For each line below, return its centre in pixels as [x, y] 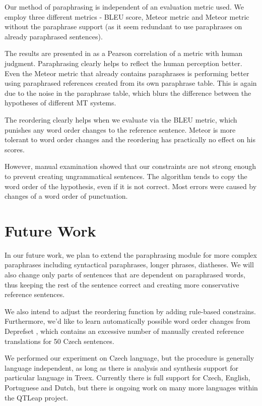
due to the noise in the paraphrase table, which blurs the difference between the [128, 93]
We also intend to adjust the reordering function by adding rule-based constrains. [130, 311]
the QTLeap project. [37, 397]
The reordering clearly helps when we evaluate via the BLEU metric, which [121, 119]
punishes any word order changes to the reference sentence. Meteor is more [120, 129]
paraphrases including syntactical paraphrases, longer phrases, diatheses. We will [129, 265]
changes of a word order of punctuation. [66, 196]
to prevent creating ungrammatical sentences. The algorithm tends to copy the [126, 176]
